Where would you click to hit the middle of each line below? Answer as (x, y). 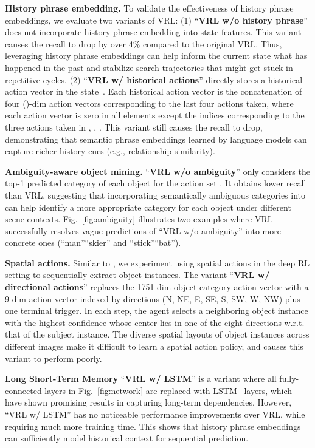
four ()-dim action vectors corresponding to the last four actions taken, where (149, 103)
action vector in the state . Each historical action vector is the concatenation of (154, 91)
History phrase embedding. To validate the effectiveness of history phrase (149, 8)
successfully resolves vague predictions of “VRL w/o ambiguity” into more (143, 230)
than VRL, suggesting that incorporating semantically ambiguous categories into (155, 195)
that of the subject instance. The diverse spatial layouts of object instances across (157, 334)
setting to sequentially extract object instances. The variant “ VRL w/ (137, 275)
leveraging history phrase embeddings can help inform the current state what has (156, 56)
